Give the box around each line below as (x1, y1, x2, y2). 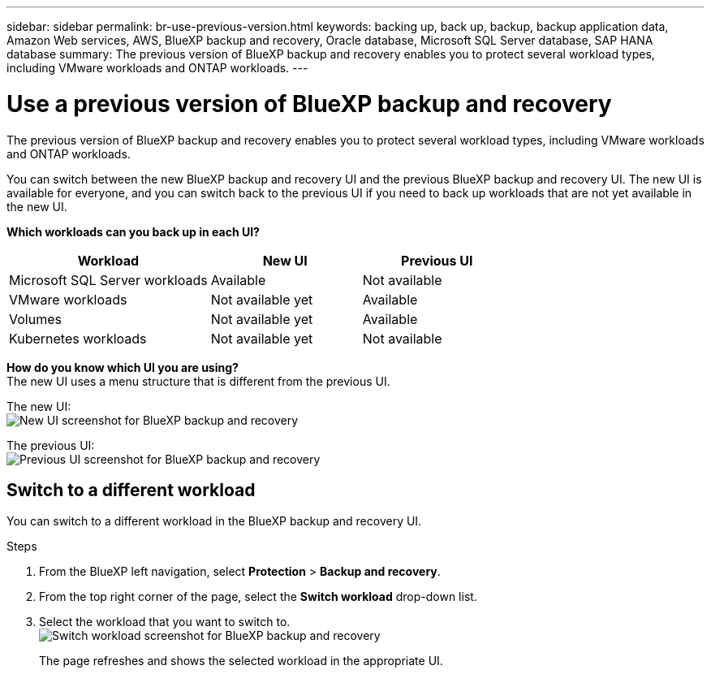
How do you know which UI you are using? (6, 360, 239, 374)
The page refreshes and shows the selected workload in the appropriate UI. (39, 654, 443, 668)
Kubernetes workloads (9, 330, 147, 347)
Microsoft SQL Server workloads (9, 271, 208, 288)
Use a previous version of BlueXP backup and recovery (6, 89, 612, 118)
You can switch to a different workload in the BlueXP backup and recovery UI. (6, 514, 422, 529)
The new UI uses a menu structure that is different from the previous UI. (6, 374, 390, 388)
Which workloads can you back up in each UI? (6, 224, 260, 239)
